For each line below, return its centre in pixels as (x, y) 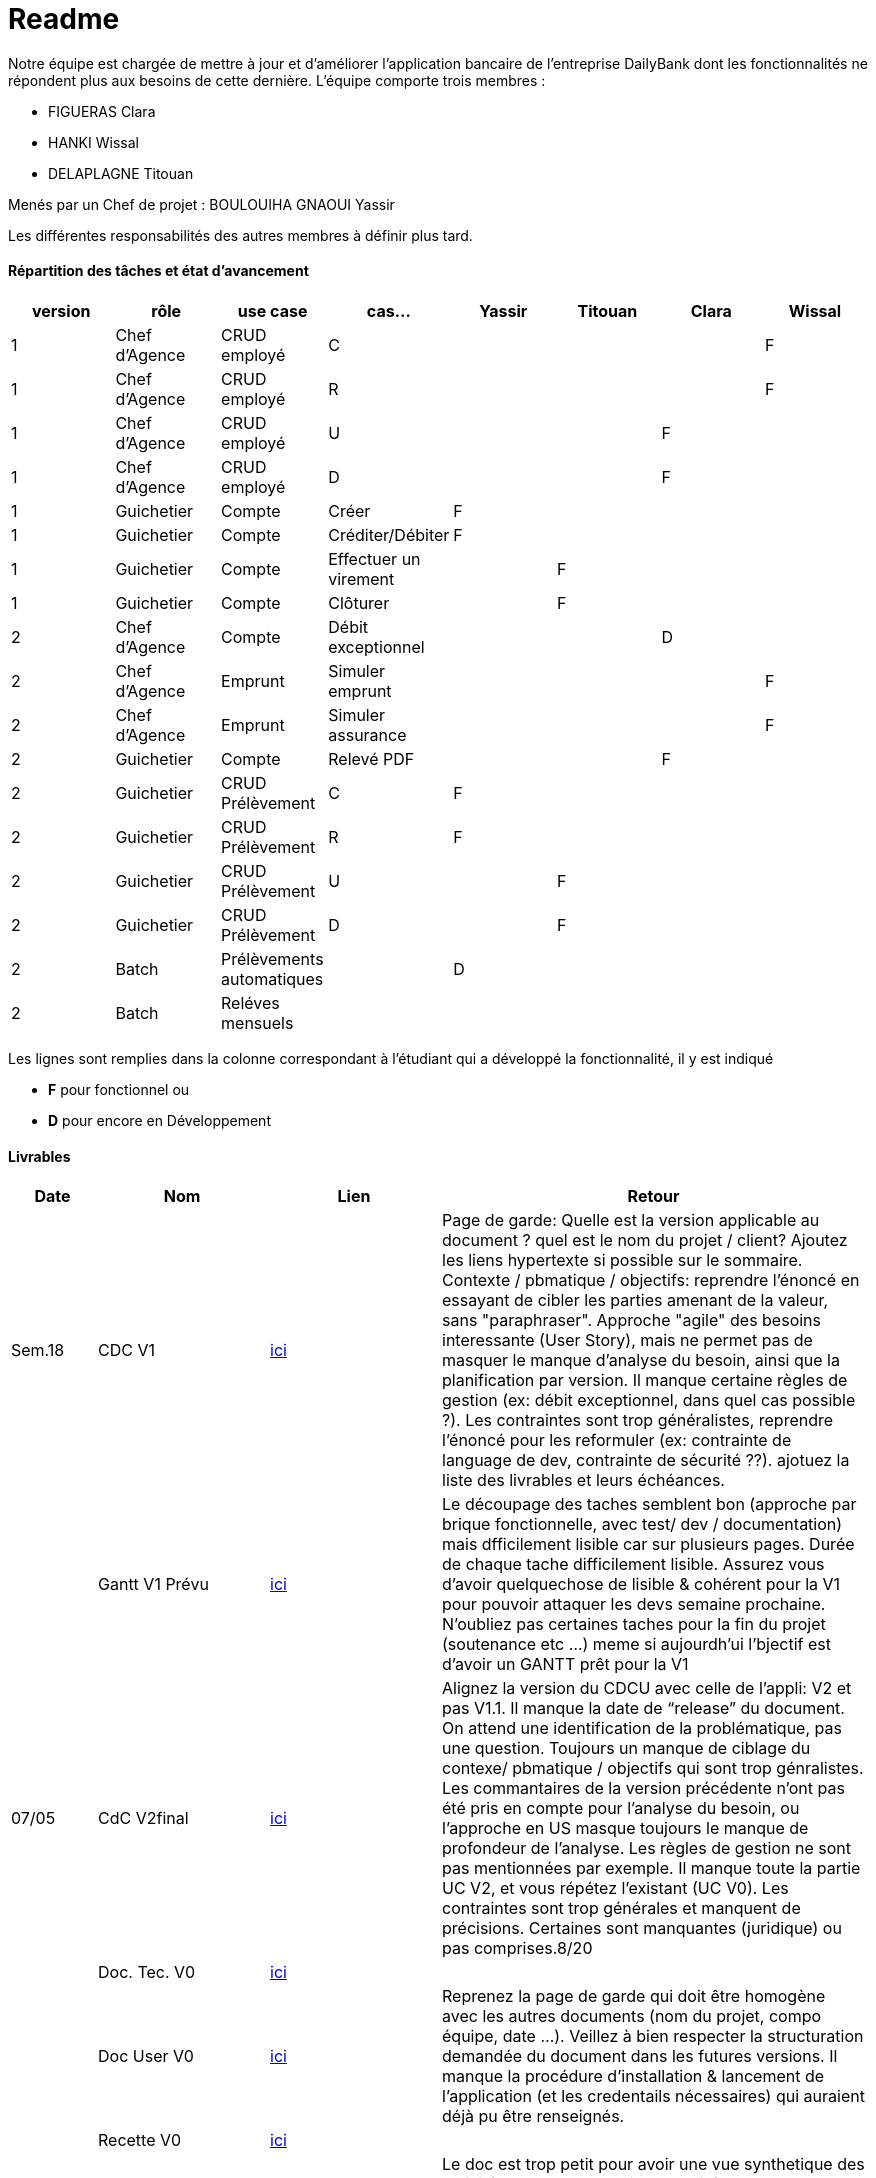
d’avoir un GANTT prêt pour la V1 (565, 1664)
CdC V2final (143, 1818)
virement (361, 578)
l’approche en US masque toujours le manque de (625, 1828)
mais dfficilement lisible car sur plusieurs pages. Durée (648, 1544)
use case (272, 310)
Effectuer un (374, 558)
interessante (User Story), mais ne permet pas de (627, 1340)
